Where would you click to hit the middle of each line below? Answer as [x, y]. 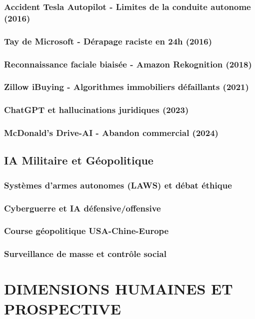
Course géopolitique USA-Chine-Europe [86, 231]
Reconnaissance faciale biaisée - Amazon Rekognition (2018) [128, 64]
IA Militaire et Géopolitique [79, 160]
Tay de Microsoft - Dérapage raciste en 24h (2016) [108, 41]
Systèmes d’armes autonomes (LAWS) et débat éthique [118, 185]
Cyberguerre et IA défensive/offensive [82, 208]
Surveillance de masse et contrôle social [85, 254]
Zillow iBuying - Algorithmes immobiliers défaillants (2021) [126, 87]
